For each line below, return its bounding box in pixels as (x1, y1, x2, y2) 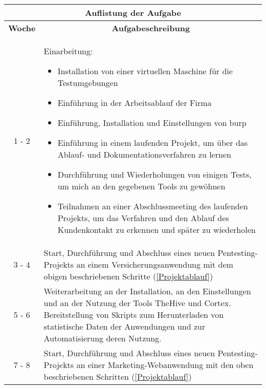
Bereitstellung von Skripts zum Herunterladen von (43, 309, 224, 320)
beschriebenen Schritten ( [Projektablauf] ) (43, 371, 192, 382)
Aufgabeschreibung (112, 22, 190, 34)
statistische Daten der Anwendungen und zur (43, 320, 206, 332)
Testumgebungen (57, 77, 118, 89)
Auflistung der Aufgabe (84, 7, 182, 18)
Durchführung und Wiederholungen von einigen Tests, (57, 168, 252, 180)
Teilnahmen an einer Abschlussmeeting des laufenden (57, 200, 248, 212)
